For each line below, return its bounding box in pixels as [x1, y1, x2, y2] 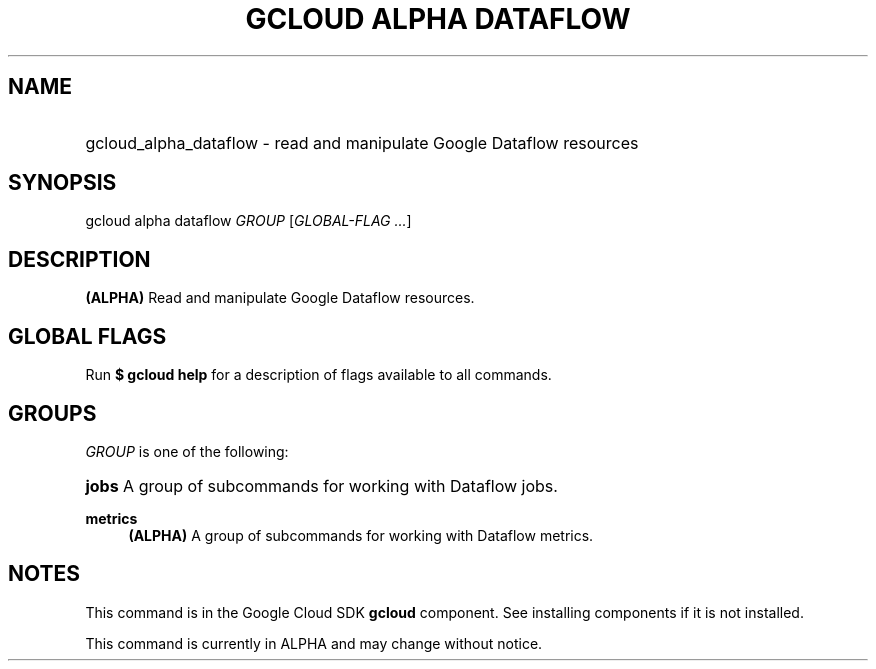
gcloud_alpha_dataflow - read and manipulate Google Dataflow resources [85, 132, 639, 153]
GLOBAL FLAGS [8, 323, 167, 349]
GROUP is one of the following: [85, 442, 289, 460]
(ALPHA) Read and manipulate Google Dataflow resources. [85, 289, 475, 307]
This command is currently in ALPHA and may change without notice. [85, 634, 543, 652]
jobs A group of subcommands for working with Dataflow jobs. [85, 475, 558, 496]
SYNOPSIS [8, 170, 117, 196]
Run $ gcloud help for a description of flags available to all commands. [85, 366, 552, 384]
